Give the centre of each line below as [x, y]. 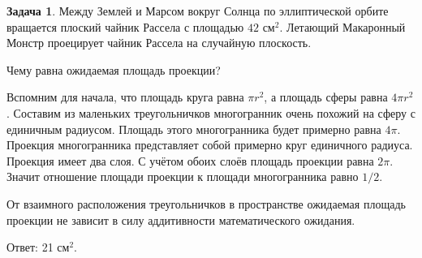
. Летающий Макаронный [342, 26]
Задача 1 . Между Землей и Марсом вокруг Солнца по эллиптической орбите [198, 11]
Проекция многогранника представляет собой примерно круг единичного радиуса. [210, 145]
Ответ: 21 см [38, 247]
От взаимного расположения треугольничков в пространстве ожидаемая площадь [206, 203]
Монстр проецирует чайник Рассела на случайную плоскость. [159, 43]
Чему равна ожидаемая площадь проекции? [114, 69]
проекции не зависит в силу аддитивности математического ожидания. [181, 219]
